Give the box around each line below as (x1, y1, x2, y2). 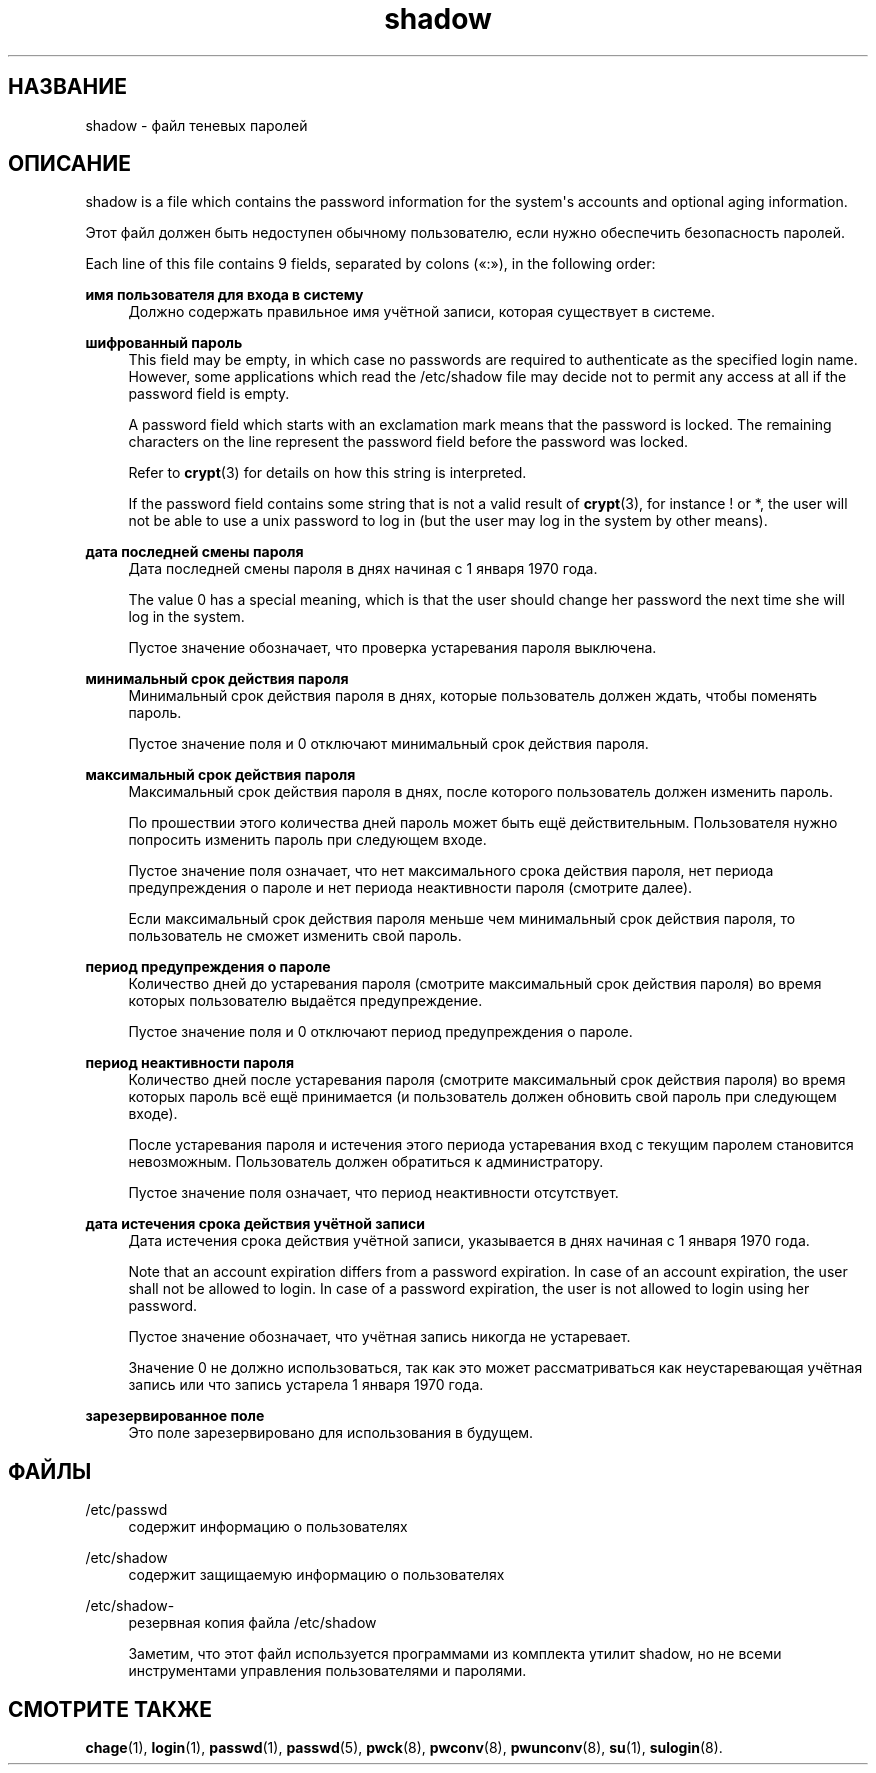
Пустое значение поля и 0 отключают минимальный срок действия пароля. (128, 735, 649, 753)
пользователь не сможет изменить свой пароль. (128, 927, 462, 945)
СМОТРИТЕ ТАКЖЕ (8, 1696, 213, 1722)
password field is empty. (128, 385, 290, 403)
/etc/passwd (85, 1501, 168, 1519)
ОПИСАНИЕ (8, 151, 131, 177)
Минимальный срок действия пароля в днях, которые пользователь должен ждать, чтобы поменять (128, 687, 818, 705)
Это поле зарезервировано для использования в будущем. (128, 1424, 534, 1442)
